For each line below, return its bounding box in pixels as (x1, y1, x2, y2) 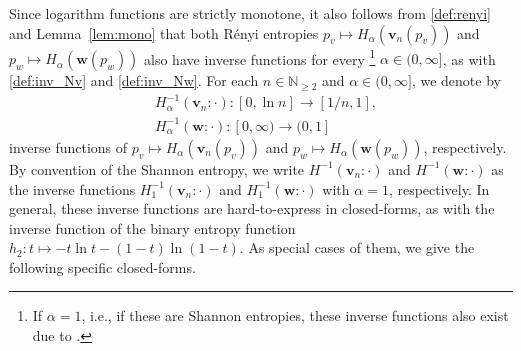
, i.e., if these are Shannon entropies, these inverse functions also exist (81, 305, 509, 326)
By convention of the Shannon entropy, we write (9, 158, 305, 179)
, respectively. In (388, 178, 490, 199)
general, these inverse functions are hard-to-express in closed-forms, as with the (9, 198, 495, 219)
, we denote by (411, 70, 501, 91)
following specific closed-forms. (9, 256, 196, 277)
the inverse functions (9, 178, 136, 199)
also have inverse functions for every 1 (144, 45, 376, 69)
